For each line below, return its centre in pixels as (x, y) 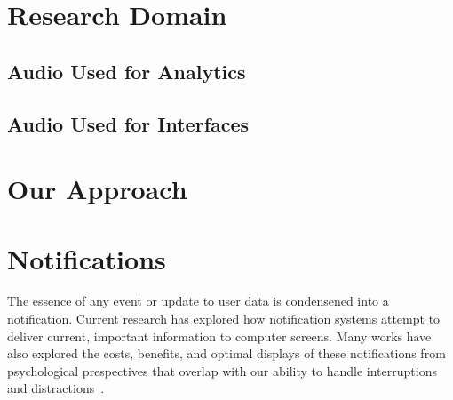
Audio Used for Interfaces (128, 123)
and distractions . (56, 388)
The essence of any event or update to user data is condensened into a (198, 301)
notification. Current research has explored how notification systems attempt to (224, 319)
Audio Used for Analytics (127, 71)
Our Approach (97, 189)
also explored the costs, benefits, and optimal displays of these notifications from (226, 353)
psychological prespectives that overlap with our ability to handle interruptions (222, 370)
